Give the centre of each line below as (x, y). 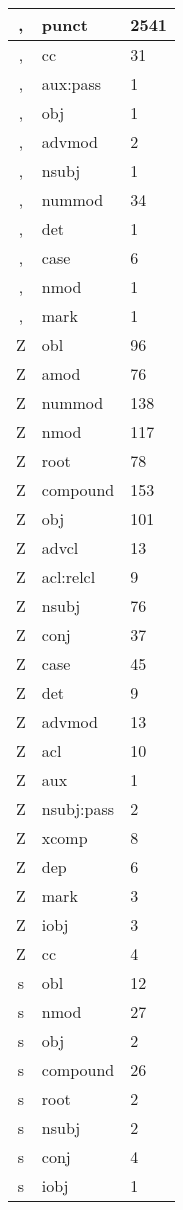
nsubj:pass (78, 808)
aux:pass (71, 83)
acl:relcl (68, 576)
